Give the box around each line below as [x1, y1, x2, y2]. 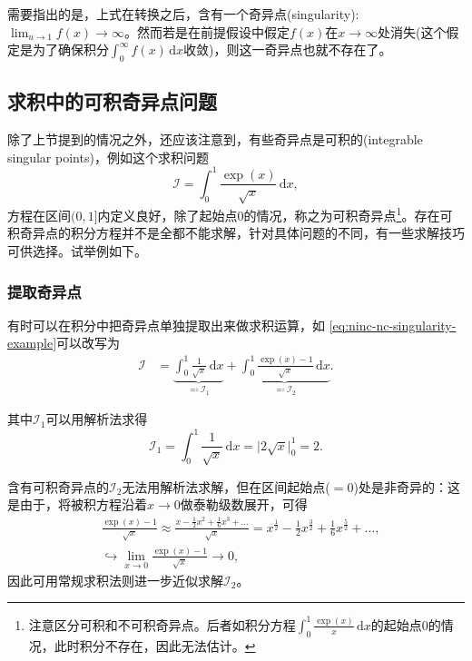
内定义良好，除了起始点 [97, 205, 238, 224]
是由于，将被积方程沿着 [7, 495, 147, 514]
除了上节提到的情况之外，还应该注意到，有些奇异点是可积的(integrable [7, 130, 423, 149]
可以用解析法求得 [45, 409, 148, 429]
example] [7, 333, 57, 352]
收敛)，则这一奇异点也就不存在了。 [183, 40, 392, 59]
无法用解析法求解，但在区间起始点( [122, 477, 330, 496]
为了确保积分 [32, 40, 109, 59]
